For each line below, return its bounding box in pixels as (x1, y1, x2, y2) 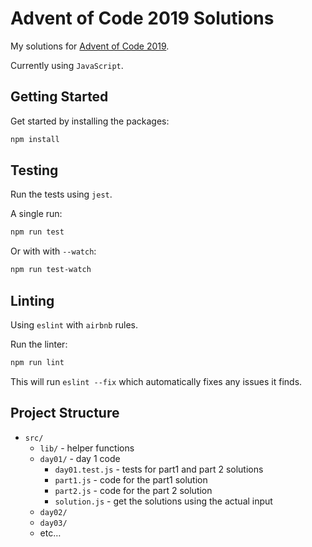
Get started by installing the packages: (10, 115, 170, 127)
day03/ (39, 518, 68, 528)
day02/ (39, 507, 68, 517)
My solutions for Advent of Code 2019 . (10, 40, 170, 52)
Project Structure (10, 405, 120, 422)
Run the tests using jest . (10, 188, 113, 201)
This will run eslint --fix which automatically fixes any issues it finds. (10, 375, 303, 387)
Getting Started (10, 88, 109, 106)
